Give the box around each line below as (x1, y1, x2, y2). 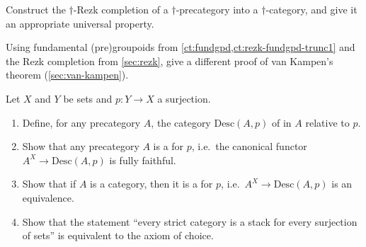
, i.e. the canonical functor (191, 139, 307, 154)
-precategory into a (176, 2, 258, 16)
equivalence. (22, 190, 74, 205)
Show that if (22, 176, 76, 191)
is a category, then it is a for (90, 176, 213, 191)
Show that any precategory (22, 139, 139, 154)
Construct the (6, 2, 66, 16)
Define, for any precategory (22, 115, 141, 130)
